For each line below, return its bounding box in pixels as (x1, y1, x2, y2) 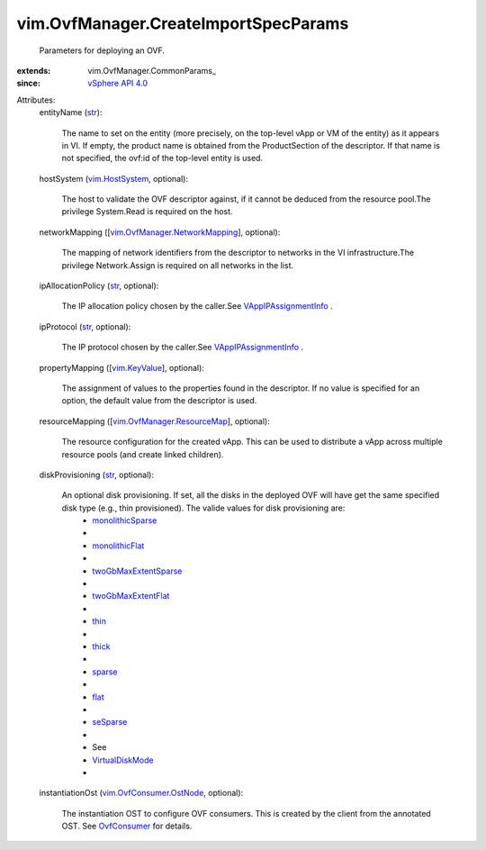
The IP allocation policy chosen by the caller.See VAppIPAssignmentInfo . (61, 301, 333, 312)
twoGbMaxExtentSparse (92, 565, 183, 576)
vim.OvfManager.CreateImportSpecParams (16, 14, 349, 33)
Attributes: (16, 95, 56, 105)
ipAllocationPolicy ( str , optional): (39, 280, 159, 292)
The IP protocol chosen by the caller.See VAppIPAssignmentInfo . (61, 342, 304, 353)
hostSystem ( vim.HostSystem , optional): (39, 173, 189, 184)
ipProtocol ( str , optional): (39, 321, 131, 332)
